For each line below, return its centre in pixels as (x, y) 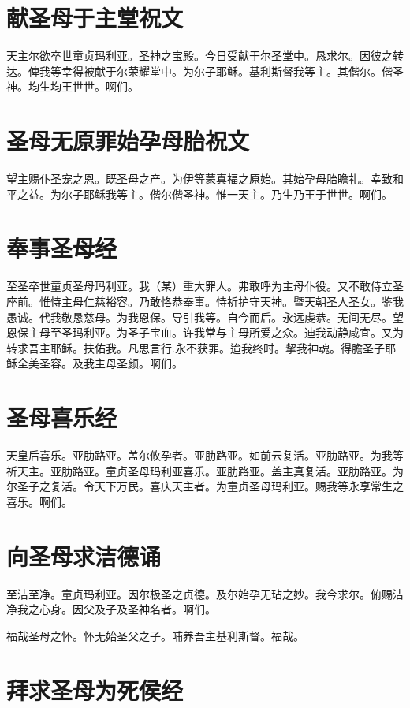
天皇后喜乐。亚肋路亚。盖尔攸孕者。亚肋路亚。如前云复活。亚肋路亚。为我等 (205, 455)
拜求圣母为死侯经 (95, 689)
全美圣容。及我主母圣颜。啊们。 (100, 363)
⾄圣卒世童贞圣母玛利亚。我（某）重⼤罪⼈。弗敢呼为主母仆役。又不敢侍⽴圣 (205, 286)
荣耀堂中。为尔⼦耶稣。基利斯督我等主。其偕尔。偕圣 (265, 71)
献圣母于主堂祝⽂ (95, 18)
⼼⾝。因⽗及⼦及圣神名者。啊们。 (127, 609)
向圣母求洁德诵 (84, 555)
